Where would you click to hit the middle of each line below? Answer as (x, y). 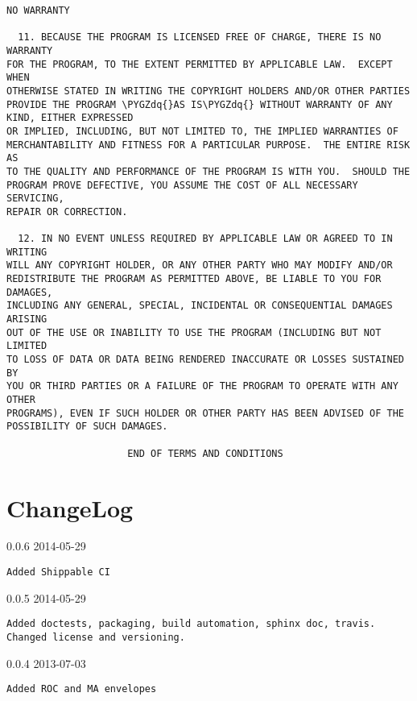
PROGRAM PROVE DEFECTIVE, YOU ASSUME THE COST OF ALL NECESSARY (182, 185)
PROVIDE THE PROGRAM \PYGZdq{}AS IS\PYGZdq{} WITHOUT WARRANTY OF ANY (200, 104)
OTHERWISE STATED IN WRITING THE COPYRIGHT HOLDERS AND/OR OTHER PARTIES (208, 91)
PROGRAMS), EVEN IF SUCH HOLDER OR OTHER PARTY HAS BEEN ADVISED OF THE (205, 413)
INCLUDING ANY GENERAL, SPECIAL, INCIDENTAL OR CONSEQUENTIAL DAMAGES (200, 306)
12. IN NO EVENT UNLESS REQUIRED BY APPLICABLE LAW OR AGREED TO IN (205, 239)
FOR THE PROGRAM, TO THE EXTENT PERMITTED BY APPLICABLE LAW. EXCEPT (200, 64)
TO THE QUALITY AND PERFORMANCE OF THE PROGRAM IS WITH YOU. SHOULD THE (208, 171)
